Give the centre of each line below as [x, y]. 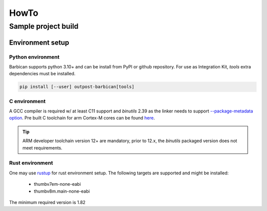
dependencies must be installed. [42, 74]
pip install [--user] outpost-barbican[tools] [77, 87]
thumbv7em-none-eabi [57, 184]
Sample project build [44, 26]
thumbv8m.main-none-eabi [62, 191]
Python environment [34, 57]
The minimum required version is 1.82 [47, 202]
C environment [27, 101]
